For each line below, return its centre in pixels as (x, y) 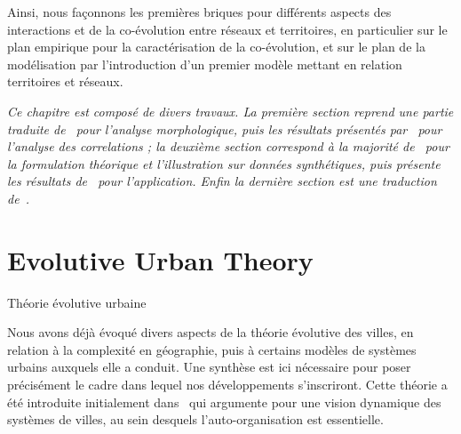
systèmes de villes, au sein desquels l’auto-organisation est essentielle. (195, 419)
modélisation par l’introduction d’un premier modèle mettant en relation (205, 64)
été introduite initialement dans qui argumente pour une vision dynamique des (224, 402)
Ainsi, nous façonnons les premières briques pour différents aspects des (199, 12)
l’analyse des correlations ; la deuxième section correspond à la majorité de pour (228, 146)
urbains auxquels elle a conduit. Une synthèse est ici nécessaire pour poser (209, 367)
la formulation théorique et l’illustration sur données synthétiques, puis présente (224, 163)
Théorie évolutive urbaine (77, 302)
